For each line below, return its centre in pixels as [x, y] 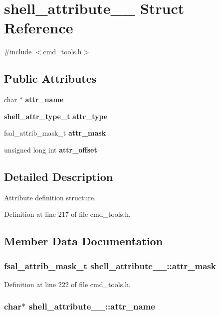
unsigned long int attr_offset [51, 149]
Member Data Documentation [84, 241]
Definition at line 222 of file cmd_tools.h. [67, 284]
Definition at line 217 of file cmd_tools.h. [67, 214]
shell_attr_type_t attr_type [56, 116]
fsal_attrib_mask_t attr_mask [55, 133]
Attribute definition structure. [50, 197]
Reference [39, 28]
